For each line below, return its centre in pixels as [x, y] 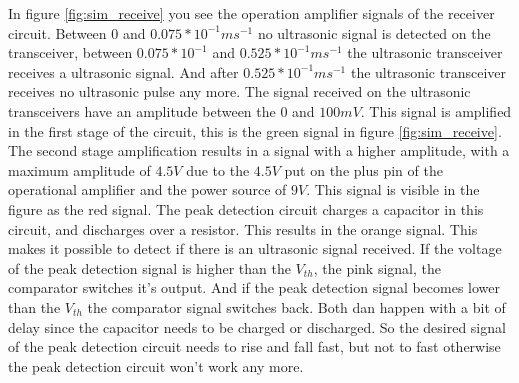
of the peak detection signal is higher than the [149, 267]
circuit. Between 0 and [77, 32]
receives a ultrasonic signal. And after [123, 71]
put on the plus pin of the [363, 169]
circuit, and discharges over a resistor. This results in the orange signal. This [243, 228]
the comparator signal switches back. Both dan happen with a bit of [296, 306]
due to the [218, 169]
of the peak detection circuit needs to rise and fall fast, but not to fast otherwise [254, 346]
